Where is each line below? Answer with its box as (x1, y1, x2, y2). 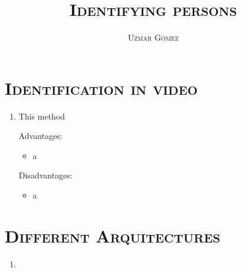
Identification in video (5, 75, 198, 99)
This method (18, 110, 65, 122)
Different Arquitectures (5, 223, 220, 247)
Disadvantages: (18, 169, 72, 181)
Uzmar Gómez (127, 31, 179, 44)
